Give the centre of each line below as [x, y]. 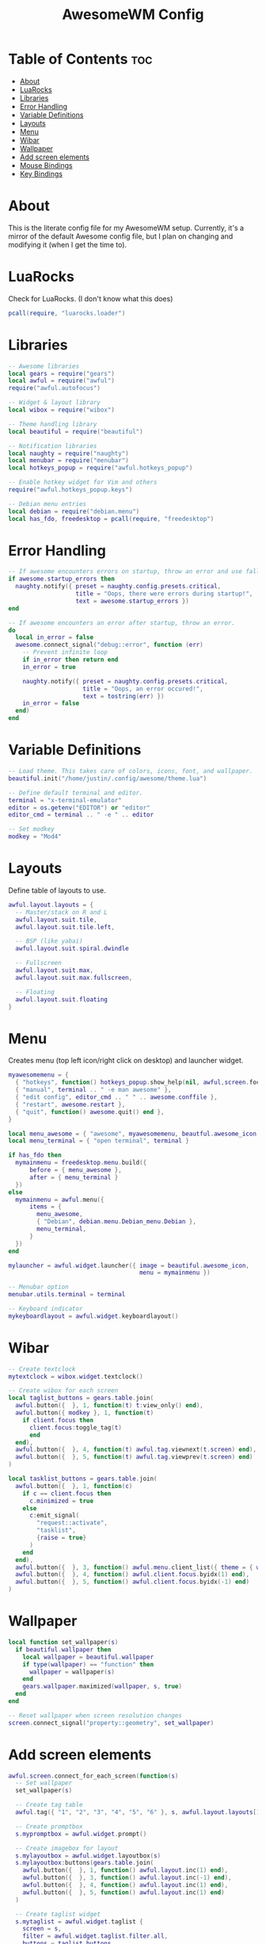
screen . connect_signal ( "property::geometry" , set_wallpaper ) [111, 1723]
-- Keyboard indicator [46, 1309]
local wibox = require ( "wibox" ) [61, 410]
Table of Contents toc [80, 59]
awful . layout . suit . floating [62, 999]
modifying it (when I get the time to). [68, 244]
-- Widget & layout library [55, 403]
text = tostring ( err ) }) [123, 696]
